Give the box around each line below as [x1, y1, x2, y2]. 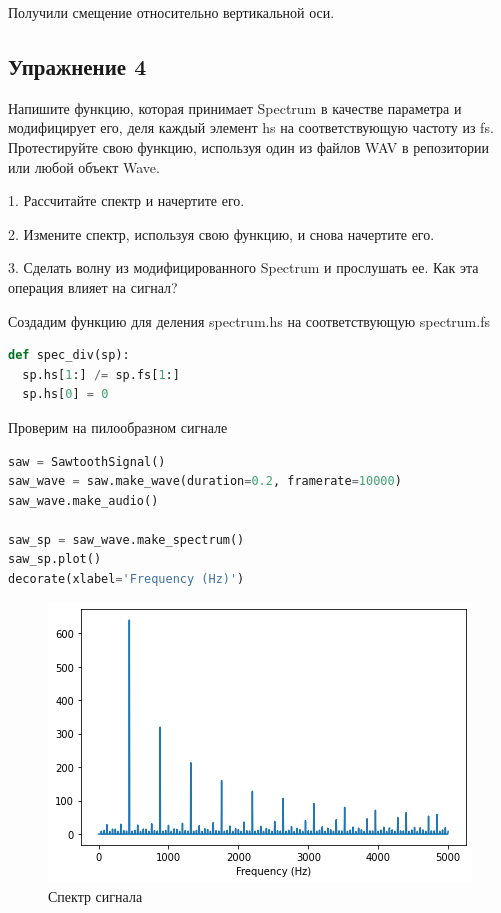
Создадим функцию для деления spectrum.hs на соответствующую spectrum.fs [8, 310, 490, 331]
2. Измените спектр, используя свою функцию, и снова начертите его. [8, 223, 435, 244]
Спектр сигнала [48, 886, 143, 907]
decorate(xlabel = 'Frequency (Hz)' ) [8, 572, 245, 587]
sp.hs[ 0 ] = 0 [22, 387, 109, 402]
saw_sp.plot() [8, 552, 102, 567]
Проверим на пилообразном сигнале [8, 416, 228, 437]
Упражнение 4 [8, 50, 147, 81]
